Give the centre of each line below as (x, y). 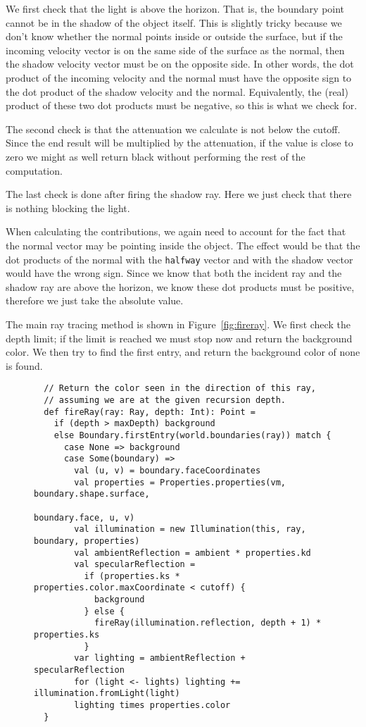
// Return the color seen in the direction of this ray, (180, 389)
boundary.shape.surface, (92, 494)
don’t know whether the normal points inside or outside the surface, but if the (174, 36)
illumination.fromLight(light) (107, 694)
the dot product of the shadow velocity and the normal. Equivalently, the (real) (177, 91)
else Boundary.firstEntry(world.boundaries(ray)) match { (193, 435)
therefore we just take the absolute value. (95, 300)
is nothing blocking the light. (68, 207)
